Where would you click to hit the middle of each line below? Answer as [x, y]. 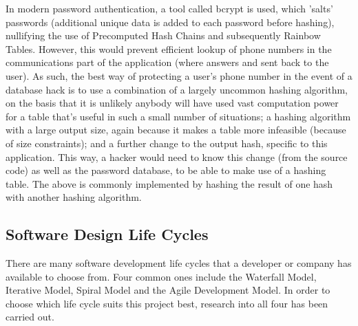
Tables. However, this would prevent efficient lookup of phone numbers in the [169, 48]
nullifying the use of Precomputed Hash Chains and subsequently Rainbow [163, 35]
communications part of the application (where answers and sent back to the [167, 62]
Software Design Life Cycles [107, 234]
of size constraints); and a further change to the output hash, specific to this [167, 143]
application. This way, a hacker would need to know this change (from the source [177, 156]
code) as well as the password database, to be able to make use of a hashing [166, 170]
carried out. [30, 317]
